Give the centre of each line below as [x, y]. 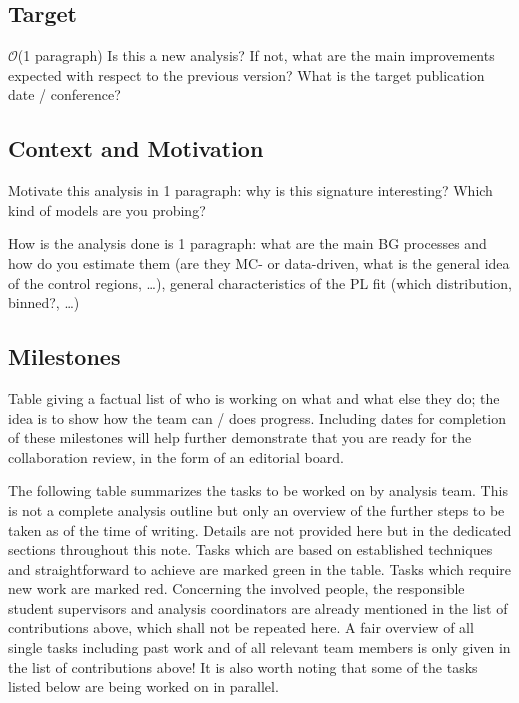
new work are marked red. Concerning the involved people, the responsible [236, 588]
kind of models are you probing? [107, 209]
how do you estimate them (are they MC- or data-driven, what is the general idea [259, 262]
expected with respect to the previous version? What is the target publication [246, 74]
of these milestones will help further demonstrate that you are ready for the [240, 437]
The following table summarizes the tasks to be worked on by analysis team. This [258, 490]
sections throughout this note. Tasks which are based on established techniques [250, 549]
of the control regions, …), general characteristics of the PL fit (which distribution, [260, 282]
